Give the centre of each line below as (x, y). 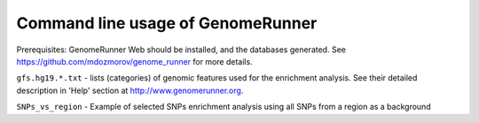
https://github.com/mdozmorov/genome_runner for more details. (134, 61)
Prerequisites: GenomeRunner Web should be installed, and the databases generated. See (181, 50)
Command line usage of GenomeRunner (167, 23)
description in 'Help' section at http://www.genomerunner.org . (130, 90)
